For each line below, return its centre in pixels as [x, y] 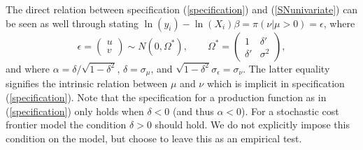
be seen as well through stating [72, 23]
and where [28, 68]
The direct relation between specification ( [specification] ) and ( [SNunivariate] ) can [182, 9]
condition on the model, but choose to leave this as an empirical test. [154, 138]
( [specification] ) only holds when [75, 111]
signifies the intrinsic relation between [87, 83]
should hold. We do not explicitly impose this [252, 125]
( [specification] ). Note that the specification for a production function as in [166, 97]
